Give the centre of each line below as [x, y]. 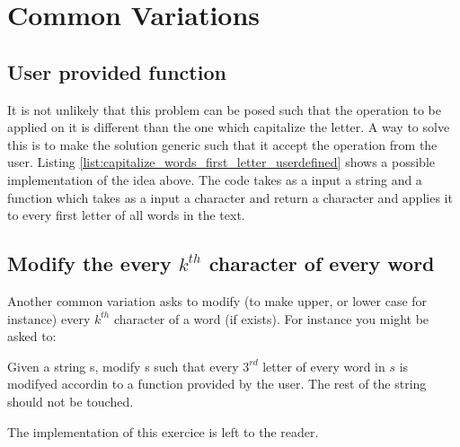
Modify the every [89, 263]
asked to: [32, 336]
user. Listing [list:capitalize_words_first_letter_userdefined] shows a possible [221, 162]
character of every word [322, 263]
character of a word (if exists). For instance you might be [271, 318]
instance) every [49, 318]
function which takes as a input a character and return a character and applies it [230, 197]
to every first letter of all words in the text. [126, 215]
